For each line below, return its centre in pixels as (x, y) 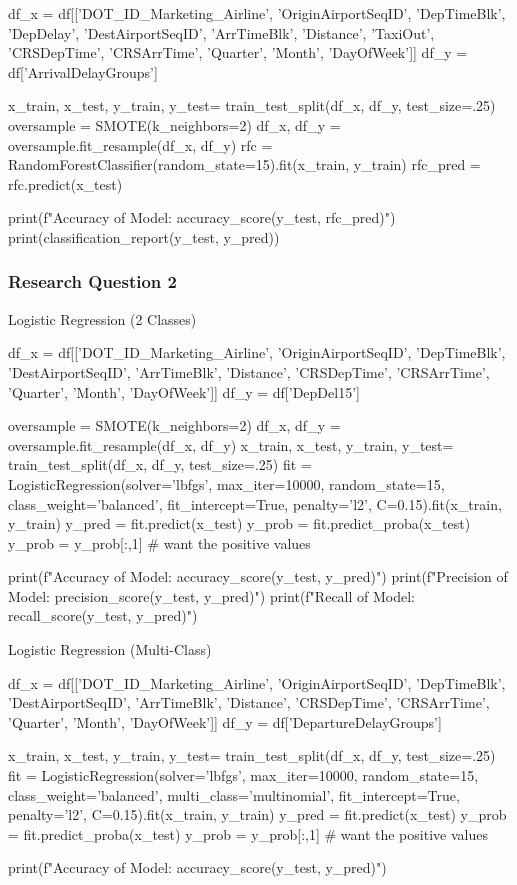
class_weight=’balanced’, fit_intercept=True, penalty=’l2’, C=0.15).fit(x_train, (255, 503)
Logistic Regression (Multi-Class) (110, 649)
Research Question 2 (92, 281)
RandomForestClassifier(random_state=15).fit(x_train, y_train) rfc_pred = (244, 164)
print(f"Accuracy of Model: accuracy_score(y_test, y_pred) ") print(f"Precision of (258, 576)
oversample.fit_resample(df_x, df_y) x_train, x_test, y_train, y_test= (231, 444)
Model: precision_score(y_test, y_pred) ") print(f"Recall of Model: (212, 595)
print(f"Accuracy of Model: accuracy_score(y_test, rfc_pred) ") (202, 217)
